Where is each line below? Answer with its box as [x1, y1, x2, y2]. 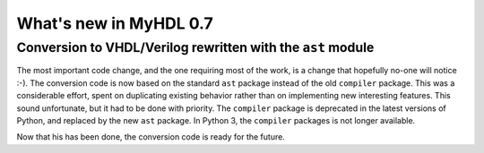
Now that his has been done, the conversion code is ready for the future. [16, 132, 286, 142]
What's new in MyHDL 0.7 [16, 13, 214, 33]
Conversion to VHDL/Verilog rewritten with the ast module [16, 39, 375, 55]
